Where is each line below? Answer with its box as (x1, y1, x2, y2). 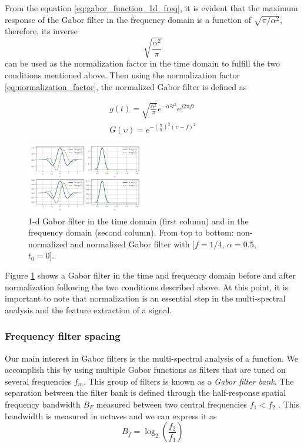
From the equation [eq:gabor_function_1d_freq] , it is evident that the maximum (5, 2, 298, 14)
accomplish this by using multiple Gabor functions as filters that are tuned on (5, 363, 286, 376)
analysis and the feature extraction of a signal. (5, 303, 172, 316)
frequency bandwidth (5, 398, 81, 410)
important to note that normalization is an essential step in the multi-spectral (5, 292, 286, 304)
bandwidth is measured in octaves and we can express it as (5, 409, 217, 422)
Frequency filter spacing (5, 329, 121, 343)
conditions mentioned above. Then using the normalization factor (5, 69, 240, 81)
